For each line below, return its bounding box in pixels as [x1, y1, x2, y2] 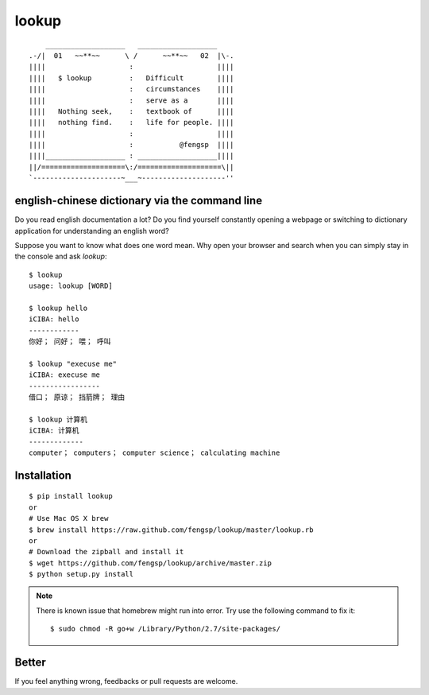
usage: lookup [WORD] [29, 281, 113, 290]
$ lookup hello [29, 303, 88, 313]
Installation [14, 468, 71, 482]
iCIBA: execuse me [29, 371, 101, 379]
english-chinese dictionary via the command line [14, 194, 262, 208]
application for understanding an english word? [14, 226, 170, 235]
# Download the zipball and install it [29, 547, 184, 557]
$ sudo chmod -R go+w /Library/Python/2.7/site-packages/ [50, 624, 281, 634]
